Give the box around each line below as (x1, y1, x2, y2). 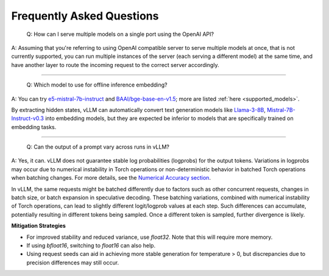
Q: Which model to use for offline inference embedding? (26, 81, 168, 88)
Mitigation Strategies (11, 222, 66, 230)
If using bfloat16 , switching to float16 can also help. (26, 241, 155, 249)
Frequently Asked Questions (11, 9, 159, 23)
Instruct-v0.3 (11, 115, 44, 122)
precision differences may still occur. (26, 259, 119, 266)
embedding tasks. (11, 123, 57, 130)
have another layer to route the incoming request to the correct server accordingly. (11, 61, 219, 68)
